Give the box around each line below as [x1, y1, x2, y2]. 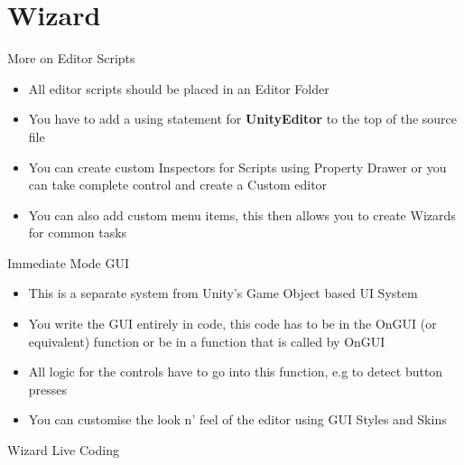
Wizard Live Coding [7, 441, 119, 460]
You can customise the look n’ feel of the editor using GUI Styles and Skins [28, 410, 447, 429]
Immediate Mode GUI [7, 253, 130, 272]
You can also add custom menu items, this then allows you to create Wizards [28, 205, 456, 224]
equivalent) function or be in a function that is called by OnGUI [28, 331, 385, 350]
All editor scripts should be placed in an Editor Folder [28, 79, 329, 98]
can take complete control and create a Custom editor [28, 175, 328, 194]
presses [28, 379, 68, 398]
